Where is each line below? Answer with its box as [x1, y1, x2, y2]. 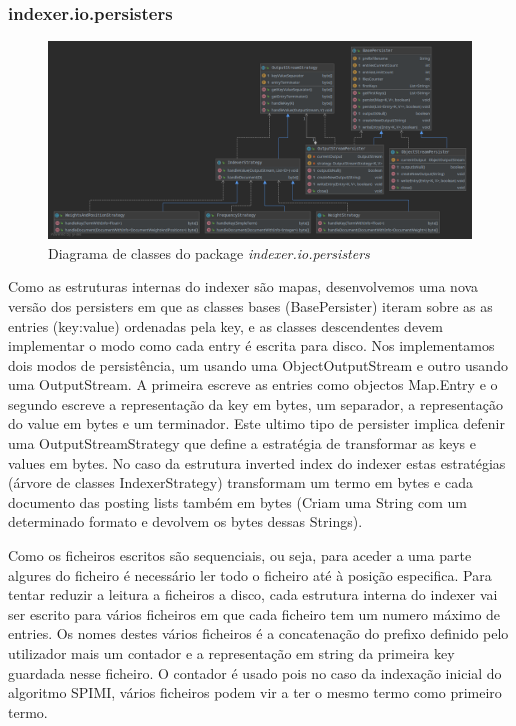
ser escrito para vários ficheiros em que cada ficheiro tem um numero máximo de [8, 603, 501, 624]
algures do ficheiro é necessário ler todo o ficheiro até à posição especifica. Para [8, 564, 492, 585]
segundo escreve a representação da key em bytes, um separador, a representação [8, 393, 503, 414]
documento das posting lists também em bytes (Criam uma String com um [8, 491, 467, 512]
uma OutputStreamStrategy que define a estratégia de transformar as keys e [8, 433, 476, 454]
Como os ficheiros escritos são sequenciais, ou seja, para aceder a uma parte [8, 545, 472, 566]
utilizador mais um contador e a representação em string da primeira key [8, 643, 455, 664]
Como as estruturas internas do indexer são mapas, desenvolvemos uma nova [8, 276, 479, 297]
